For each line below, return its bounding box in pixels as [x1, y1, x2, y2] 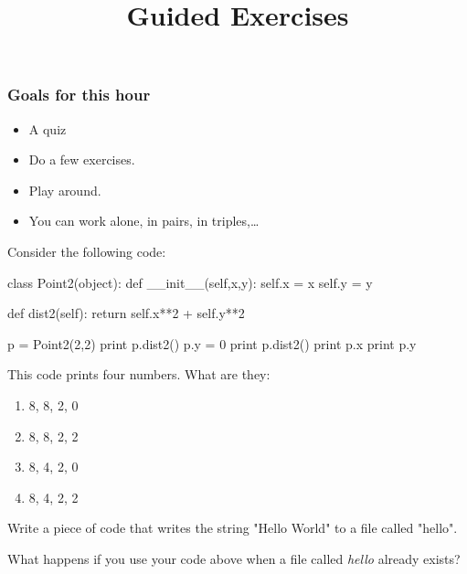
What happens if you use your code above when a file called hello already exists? [7, 548, 461, 568]
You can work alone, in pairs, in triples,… [28, 211, 260, 230]
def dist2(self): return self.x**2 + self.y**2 [7, 303, 245, 323]
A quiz [28, 119, 67, 138]
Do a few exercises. [28, 150, 135, 169]
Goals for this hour [7, 83, 151, 106]
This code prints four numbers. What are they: [7, 365, 271, 384]
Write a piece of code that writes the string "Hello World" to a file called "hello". [7, 518, 458, 537]
